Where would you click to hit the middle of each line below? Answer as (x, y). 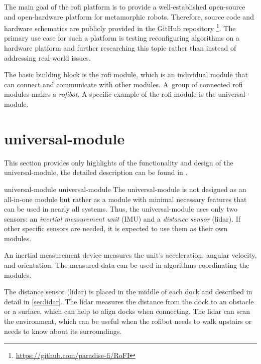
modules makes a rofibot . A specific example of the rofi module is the (110, 94)
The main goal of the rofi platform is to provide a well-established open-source (125, 7)
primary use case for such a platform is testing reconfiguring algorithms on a (122, 38)
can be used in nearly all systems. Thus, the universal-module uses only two (121, 209)
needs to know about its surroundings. (63, 331)
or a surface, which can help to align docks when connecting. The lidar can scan (127, 311)
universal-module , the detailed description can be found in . (96, 172)
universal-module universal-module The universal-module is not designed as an (125, 189)
